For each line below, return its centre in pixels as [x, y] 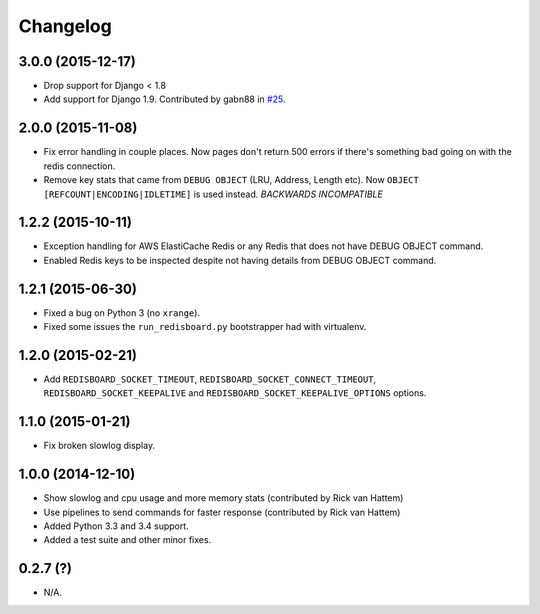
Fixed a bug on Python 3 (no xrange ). [121, 312]
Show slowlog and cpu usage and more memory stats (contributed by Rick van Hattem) [223, 498]
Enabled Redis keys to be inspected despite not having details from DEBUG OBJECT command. [240, 260]
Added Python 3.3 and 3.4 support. [116, 526]
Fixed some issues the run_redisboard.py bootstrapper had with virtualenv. [205, 327]
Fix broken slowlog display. [99, 446]
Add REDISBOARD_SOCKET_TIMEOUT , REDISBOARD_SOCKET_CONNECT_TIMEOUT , [210, 379]
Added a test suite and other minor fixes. [127, 540]
